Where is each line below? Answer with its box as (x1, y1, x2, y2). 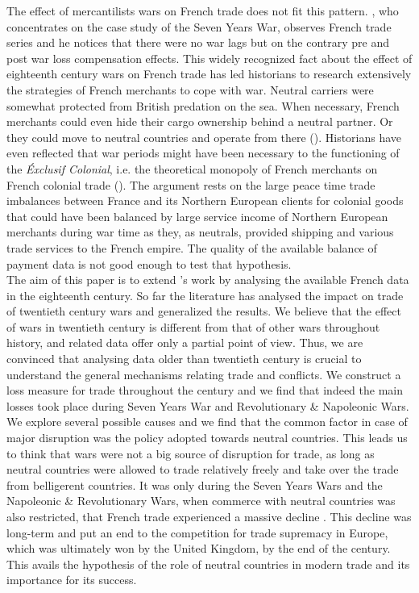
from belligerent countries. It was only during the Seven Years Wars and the (6, 476, 383, 493)
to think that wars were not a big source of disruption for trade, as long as (6, 445, 375, 461)
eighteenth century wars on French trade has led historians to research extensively (6, 65, 412, 82)
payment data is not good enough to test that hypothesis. (6, 255, 292, 272)
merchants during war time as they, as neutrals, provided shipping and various (6, 223, 394, 240)
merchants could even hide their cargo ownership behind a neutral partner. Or (6, 113, 393, 130)
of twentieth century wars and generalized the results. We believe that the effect (6, 303, 401, 319)
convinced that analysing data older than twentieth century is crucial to (6, 350, 362, 367)
